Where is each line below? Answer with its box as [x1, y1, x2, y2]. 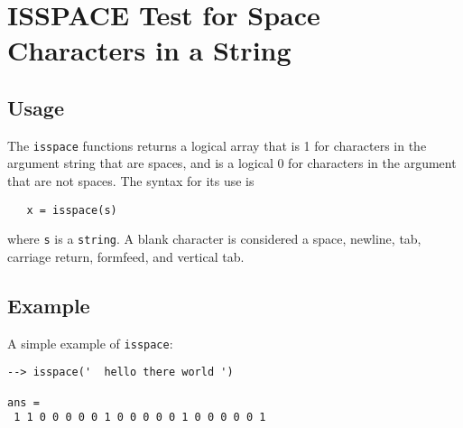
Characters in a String [7, 32, 292, 69]
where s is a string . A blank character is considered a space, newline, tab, [7, 229, 421, 248]
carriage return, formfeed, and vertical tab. [7, 247, 245, 265]
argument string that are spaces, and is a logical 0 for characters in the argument [7, 154, 457, 172]
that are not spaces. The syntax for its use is [7, 172, 255, 191]
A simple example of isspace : [7, 333, 173, 352]
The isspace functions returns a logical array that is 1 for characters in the [7, 135, 427, 154]
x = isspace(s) [26, 203, 117, 217]
